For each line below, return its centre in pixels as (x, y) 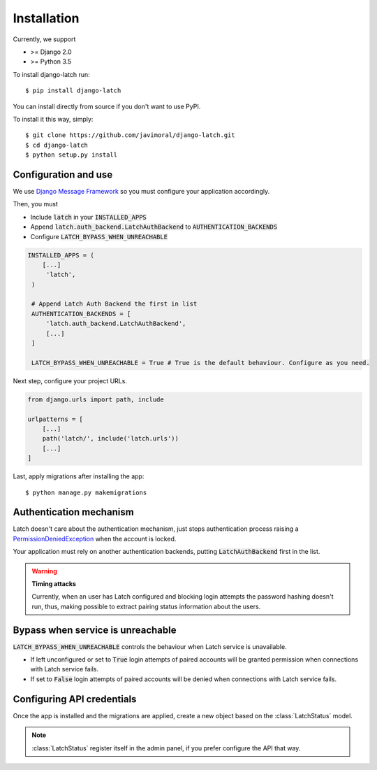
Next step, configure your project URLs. (70, 380)
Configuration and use (63, 174)
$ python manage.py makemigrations (86, 492)
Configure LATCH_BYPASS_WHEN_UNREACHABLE (99, 236)
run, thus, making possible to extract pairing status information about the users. (146, 606)
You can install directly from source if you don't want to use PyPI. (107, 106)
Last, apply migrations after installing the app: (79, 476)
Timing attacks (54, 583)
